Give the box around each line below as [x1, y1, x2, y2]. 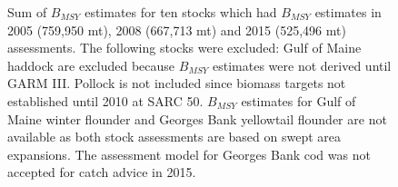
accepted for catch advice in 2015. [7, 162, 196, 182]
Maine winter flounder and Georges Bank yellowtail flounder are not [7, 109, 387, 128]
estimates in [314, 3, 382, 21]
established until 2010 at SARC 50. [7, 91, 204, 110]
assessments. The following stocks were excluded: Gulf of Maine [7, 38, 362, 57]
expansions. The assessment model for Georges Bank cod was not [7, 144, 371, 163]
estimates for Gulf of [241, 91, 356, 110]
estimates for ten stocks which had [85, 3, 277, 21]
